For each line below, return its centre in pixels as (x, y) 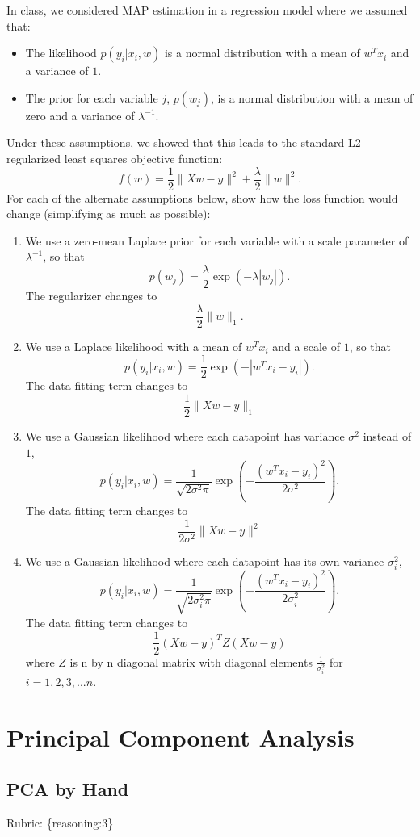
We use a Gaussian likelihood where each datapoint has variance (185, 436)
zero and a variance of (80, 115)
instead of (387, 436)
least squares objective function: (143, 158)
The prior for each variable (92, 97)
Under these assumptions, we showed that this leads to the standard (176, 142)
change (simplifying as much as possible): (109, 213)
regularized (34, 158)
